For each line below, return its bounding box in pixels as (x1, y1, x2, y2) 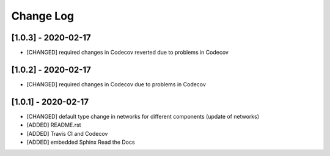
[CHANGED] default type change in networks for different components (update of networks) (26, 113, 260, 120)
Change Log (11, 9, 75, 23)
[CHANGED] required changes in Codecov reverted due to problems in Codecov (26, 49, 229, 56)
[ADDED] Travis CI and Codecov (26, 130, 108, 137)
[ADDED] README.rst (26, 121, 82, 128)
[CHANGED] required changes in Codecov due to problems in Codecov (26, 80, 206, 88)
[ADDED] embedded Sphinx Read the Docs (26, 138, 135, 146)
